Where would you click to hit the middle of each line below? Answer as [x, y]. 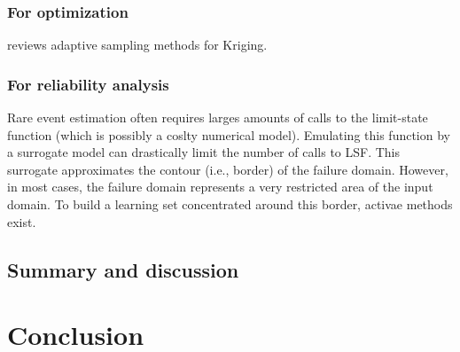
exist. [22, 221]
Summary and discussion [123, 269]
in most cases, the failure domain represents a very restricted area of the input [220, 187]
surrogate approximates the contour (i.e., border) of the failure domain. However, [228, 169]
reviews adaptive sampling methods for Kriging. [137, 45]
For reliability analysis [88, 84]
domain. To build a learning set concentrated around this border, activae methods [230, 204]
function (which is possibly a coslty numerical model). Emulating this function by [229, 134]
